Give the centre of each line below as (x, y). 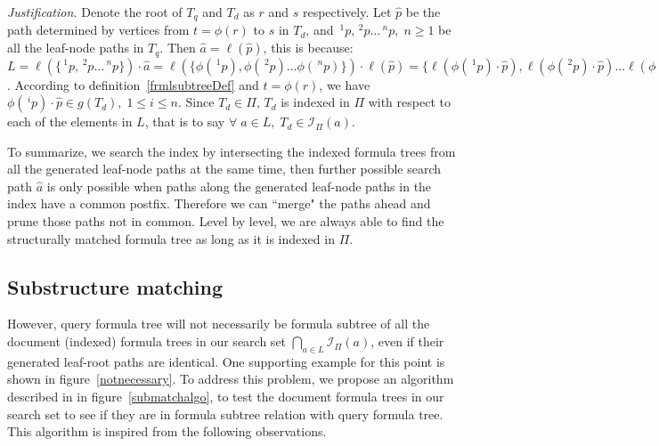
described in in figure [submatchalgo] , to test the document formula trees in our (226, 397)
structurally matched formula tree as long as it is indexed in (171, 238)
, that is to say (185, 122)
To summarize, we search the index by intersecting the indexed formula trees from (232, 151)
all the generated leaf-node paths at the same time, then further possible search (224, 169)
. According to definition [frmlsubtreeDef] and (133, 84)
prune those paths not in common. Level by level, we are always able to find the (226, 221)
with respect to (409, 102)
